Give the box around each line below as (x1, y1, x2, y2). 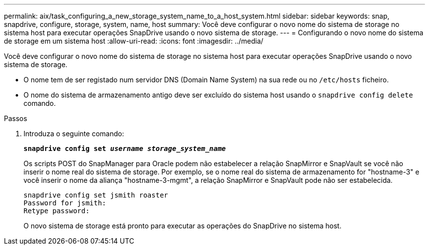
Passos (4, 114, 27, 123)
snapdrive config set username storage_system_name (24, 145, 226, 152)
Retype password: (24, 207, 90, 215)
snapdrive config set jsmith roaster (24, 191, 168, 199)
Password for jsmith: (24, 199, 106, 207)
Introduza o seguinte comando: (24, 129, 124, 138)
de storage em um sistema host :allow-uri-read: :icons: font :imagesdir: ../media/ (4, 37, 263, 45)
